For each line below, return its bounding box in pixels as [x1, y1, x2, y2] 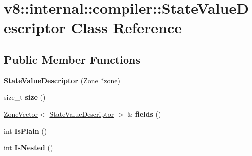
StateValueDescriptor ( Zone [4, 75, 98, 85]
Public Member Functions [4, 51, 140, 67]
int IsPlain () [4, 125, 47, 136]
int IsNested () [4, 142, 53, 153]
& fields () [127, 108, 161, 119]
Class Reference [71, 17, 182, 38]
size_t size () [4, 92, 46, 102]
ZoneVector [4, 108, 38, 119]
